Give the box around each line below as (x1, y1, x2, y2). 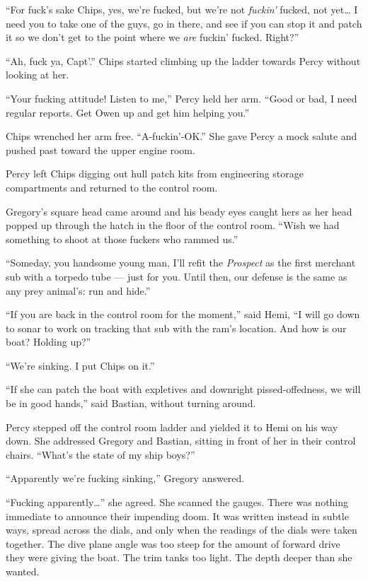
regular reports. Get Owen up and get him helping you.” (6, 105, 250, 119)
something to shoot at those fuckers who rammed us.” (6, 231, 238, 246)
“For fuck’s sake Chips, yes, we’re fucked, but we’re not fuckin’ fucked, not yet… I (6, 2, 358, 16)
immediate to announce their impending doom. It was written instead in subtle (6, 508, 349, 523)
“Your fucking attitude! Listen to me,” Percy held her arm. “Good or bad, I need (6, 90, 357, 105)
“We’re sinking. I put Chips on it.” (6, 358, 155, 372)
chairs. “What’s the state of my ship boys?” (6, 447, 195, 462)
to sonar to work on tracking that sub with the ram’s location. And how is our (6, 320, 347, 335)
